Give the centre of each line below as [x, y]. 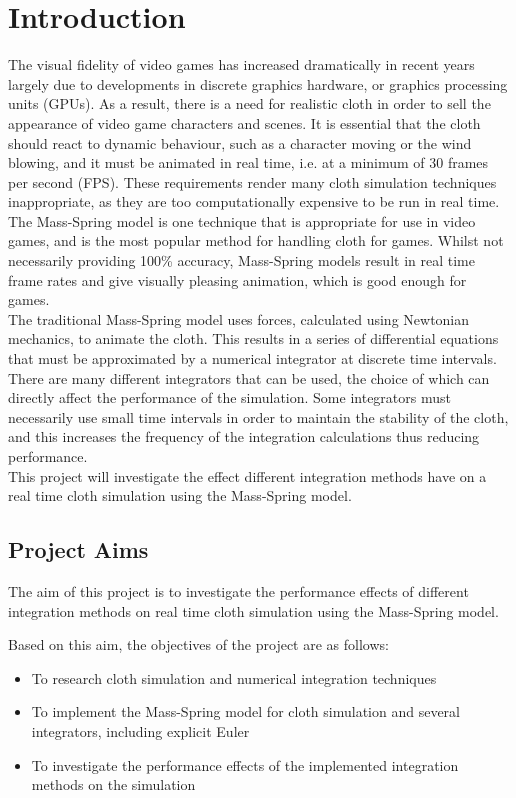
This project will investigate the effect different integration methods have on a [247, 475]
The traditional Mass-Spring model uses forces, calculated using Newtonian [239, 318]
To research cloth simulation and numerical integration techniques [234, 677]
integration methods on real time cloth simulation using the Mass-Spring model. [253, 610]
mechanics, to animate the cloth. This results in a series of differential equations [253, 338]
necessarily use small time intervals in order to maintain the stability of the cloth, [258, 416]
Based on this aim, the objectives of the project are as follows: [198, 644]
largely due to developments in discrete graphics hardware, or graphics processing [258, 83]
